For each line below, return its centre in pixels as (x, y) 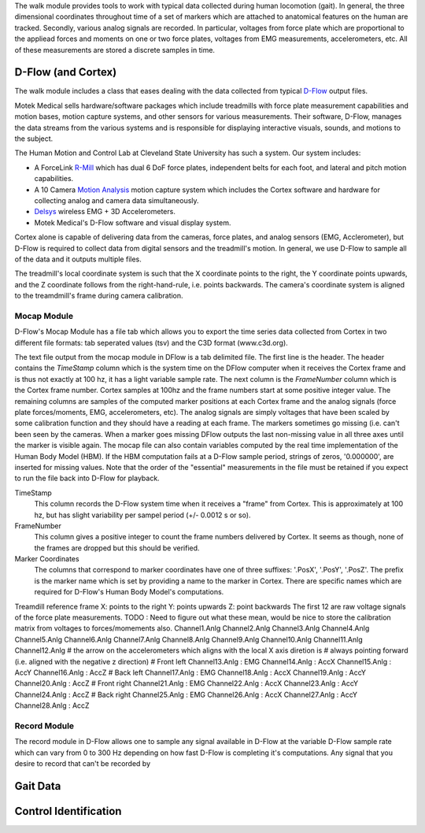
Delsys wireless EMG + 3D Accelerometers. (105, 212)
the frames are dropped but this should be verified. (117, 548)
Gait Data (38, 786)
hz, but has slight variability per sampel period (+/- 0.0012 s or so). (142, 515)
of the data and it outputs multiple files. (78, 259)
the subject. (34, 139)
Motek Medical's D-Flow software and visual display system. (133, 222)
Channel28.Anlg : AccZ (52, 705)
